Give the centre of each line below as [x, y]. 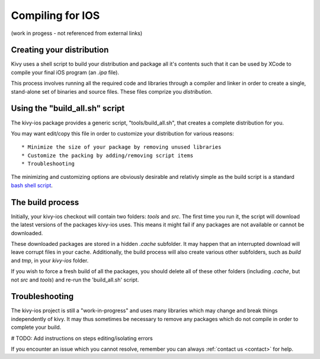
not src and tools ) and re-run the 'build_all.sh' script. [75, 280]
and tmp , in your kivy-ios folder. [50, 260]
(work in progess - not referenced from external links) [77, 33]
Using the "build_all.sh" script [68, 109]
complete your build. [36, 327]
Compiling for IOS [55, 15]
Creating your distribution [60, 50]
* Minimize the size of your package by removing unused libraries [121, 147]
